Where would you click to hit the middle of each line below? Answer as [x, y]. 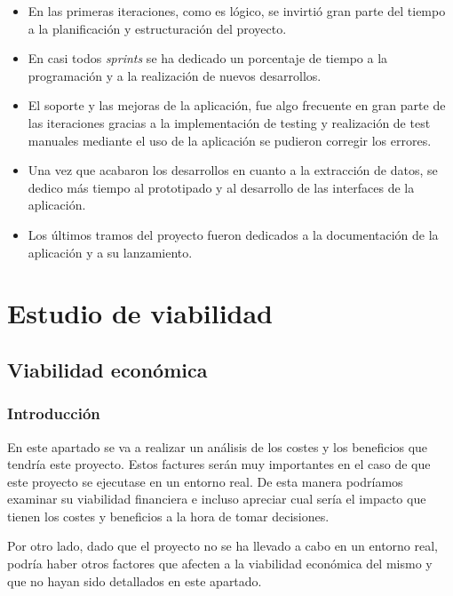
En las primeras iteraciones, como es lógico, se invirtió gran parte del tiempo [237, 11]
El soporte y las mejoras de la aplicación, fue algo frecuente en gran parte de [237, 105]
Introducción [54, 413]
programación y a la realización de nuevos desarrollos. [175, 75]
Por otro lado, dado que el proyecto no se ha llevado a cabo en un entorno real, [223, 546]
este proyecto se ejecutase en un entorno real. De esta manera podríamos [205, 481]
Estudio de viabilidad [140, 313]
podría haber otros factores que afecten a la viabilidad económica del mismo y [220, 564]
